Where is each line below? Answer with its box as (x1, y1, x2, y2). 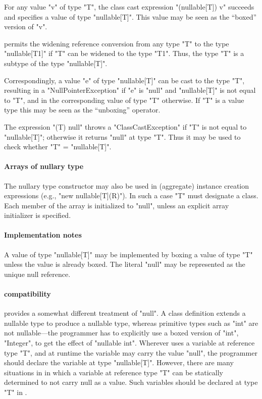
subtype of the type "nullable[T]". (4, 58, 108, 68)
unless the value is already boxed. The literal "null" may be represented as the (4, 259, 245, 269)
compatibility (4, 289, 51, 299)
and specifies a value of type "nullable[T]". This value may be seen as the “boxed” (4, 11, 257, 22)
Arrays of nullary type (4, 161, 84, 172)
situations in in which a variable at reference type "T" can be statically (4, 367, 223, 377)
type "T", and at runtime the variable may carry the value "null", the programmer (4, 347, 257, 358)
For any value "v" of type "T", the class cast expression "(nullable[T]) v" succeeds (4, 2, 254, 12)
